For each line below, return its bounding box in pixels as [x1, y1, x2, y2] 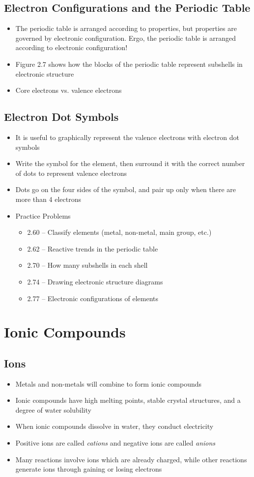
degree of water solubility [15, 404, 91, 415]
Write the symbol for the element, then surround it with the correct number [15, 158, 245, 168]
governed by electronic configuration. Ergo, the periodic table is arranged [15, 32, 236, 43]
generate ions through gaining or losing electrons [15, 464, 162, 474]
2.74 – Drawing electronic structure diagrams [27, 276, 163, 286]
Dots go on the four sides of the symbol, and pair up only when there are [15, 184, 236, 195]
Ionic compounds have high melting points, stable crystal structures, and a [15, 395, 241, 405]
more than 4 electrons [15, 194, 81, 204]
